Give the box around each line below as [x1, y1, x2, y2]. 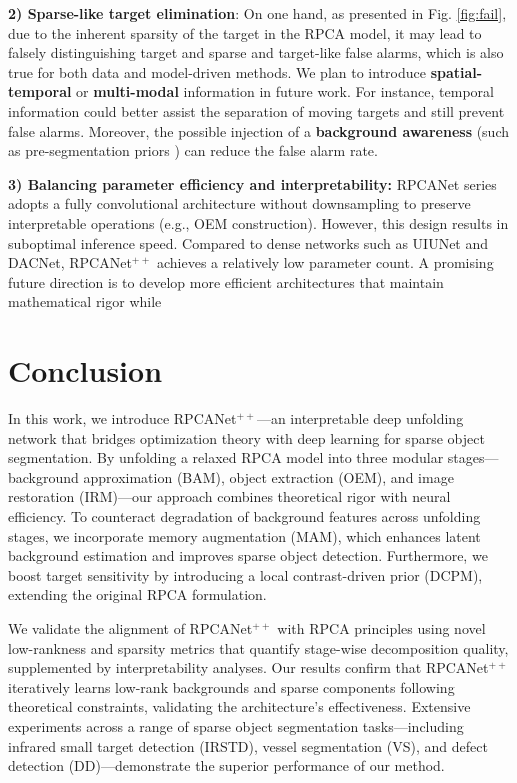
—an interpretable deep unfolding [256, 408, 464, 429]
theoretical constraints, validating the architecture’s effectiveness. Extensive [8, 696, 471, 717]
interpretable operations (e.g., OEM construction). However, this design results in [8, 212, 509, 233]
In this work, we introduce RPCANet [8, 408, 237, 429]
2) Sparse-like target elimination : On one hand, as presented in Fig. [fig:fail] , [8, 3, 507, 23]
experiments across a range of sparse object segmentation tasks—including [8, 715, 464, 736]
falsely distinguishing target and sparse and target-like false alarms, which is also [8, 42, 504, 63]
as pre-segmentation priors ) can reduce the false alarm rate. [8, 140, 378, 161]
